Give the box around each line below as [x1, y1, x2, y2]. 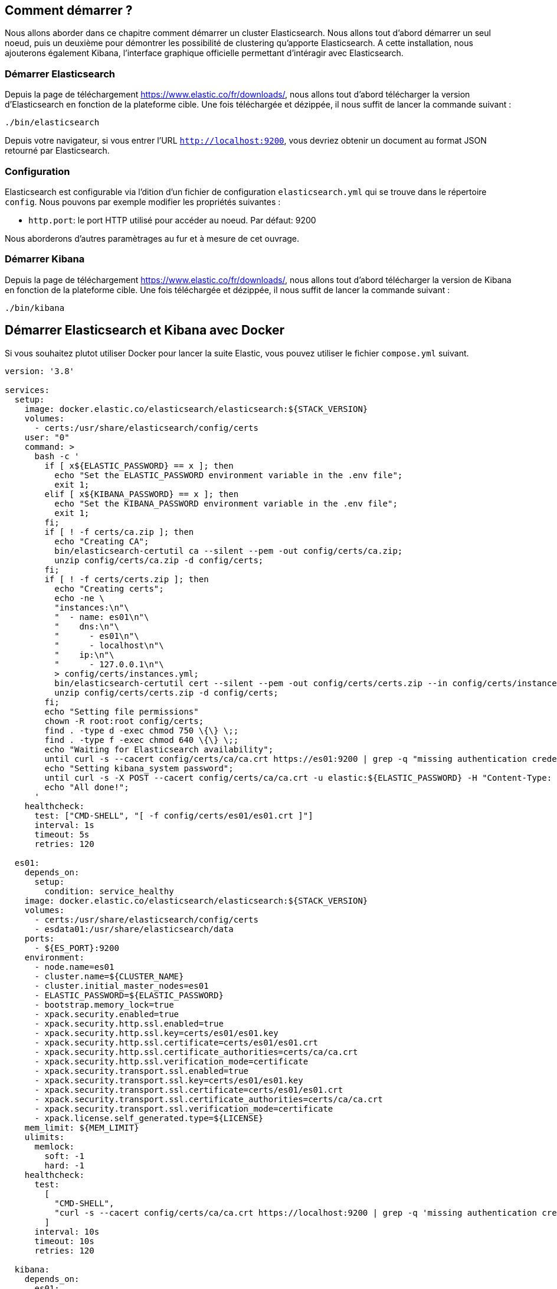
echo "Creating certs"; [54, 583, 164, 593]
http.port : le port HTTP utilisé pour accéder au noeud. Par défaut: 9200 [28, 215, 316, 225]
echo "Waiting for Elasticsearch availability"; [44, 744, 274, 754]
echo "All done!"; [44, 782, 129, 792]
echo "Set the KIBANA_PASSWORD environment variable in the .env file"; [54, 498, 398, 508]
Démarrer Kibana [5, 253, 85, 265]
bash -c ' [34, 451, 80, 461]
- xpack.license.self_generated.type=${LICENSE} [34, 1113, 264, 1123]
